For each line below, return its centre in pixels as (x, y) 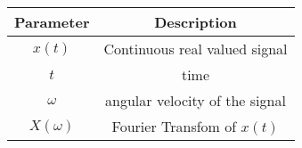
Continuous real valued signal (196, 49)
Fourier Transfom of (174, 126)
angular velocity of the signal (196, 100)
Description (196, 22)
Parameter (52, 22)
